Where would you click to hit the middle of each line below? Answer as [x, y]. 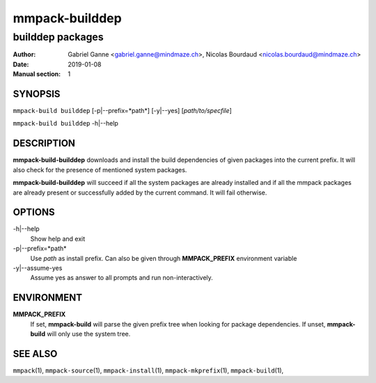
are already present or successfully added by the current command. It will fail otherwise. [140, 193]
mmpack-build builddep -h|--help [65, 123]
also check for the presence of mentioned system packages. [100, 170]
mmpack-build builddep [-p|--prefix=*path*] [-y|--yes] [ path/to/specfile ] [123, 111]
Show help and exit [58, 239]
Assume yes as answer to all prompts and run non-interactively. [122, 278]
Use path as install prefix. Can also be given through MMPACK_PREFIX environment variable [164, 258]
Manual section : [37, 74]
